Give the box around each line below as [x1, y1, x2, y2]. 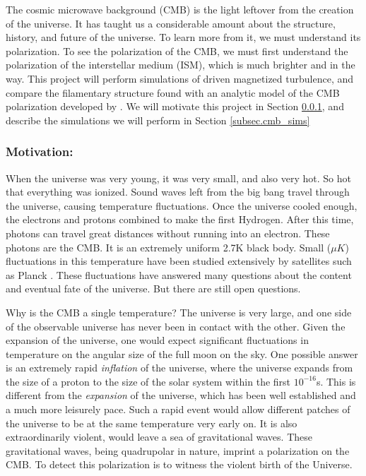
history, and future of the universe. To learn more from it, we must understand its [6, 30, 361, 44]
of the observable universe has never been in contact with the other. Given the [6, 319, 346, 333]
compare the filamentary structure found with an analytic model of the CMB [6, 85, 340, 100]
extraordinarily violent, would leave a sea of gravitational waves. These [6, 429, 312, 444]
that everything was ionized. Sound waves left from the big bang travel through [6, 184, 350, 199]
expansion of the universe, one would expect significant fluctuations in [6, 333, 309, 347]
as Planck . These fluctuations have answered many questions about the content [6, 267, 352, 282]
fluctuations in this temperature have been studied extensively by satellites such [6, 254, 352, 268]
